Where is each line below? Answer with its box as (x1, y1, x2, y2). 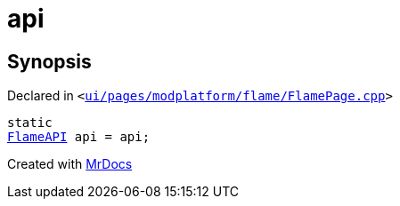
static (7, 115, 53, 131)
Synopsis (7, 50, 92, 73)
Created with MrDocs (7, 156, 133, 172)
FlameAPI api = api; (7, 130, 151, 145)
